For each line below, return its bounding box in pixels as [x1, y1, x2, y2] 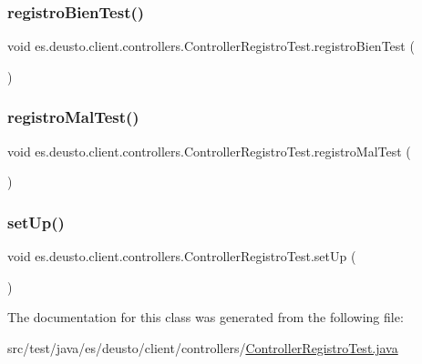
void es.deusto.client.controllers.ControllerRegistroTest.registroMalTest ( [7, 141, 411, 160]
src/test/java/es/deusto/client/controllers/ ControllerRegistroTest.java [7, 338, 398, 357]
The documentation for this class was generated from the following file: [7, 308, 404, 327]
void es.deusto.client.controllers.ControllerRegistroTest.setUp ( [7, 247, 356, 266]
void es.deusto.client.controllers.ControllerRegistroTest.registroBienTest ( [7, 36, 415, 56]
